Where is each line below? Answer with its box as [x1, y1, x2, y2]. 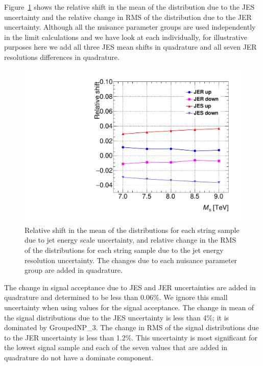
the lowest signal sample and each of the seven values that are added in [4, 342, 228, 353]
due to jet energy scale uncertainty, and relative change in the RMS [25, 234, 236, 245]
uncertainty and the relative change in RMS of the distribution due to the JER [4, 11, 252, 22]
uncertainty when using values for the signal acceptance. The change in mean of [4, 302, 254, 312]
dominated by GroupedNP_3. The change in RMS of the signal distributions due [4, 322, 259, 333]
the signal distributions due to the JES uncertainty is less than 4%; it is [4, 312, 229, 322]
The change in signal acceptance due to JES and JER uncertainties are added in [4, 282, 256, 292]
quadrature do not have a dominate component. [4, 352, 154, 362]
